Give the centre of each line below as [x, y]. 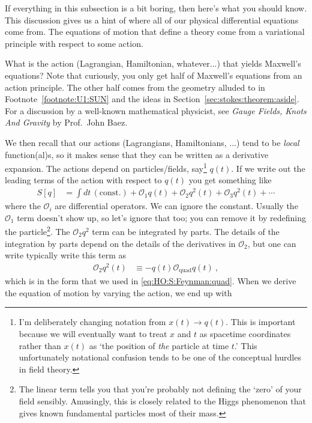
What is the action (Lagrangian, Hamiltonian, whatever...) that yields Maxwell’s [153, 63]
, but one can [272, 243]
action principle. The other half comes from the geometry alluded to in [135, 87]
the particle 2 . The [37, 230]
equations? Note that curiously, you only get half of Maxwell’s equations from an [154, 75]
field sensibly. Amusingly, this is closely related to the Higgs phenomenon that [162, 401]
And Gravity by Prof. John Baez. [66, 122]
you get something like [230, 180]
